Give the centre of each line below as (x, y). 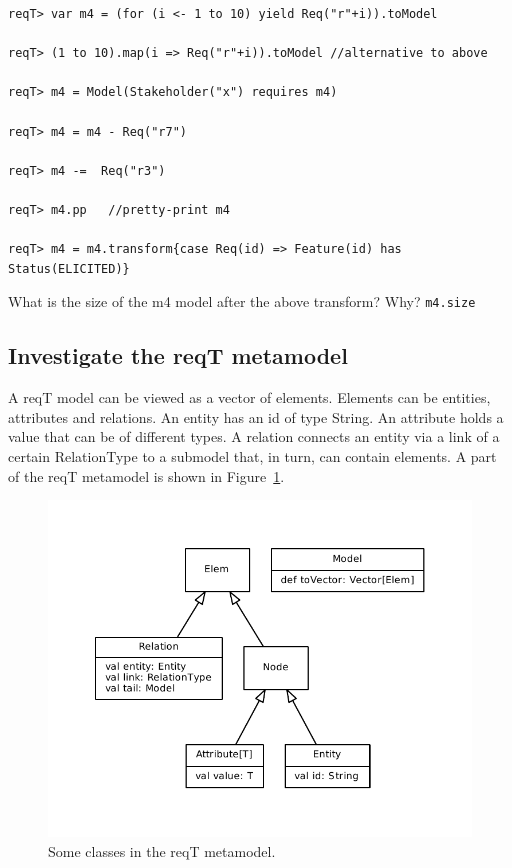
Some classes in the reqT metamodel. (162, 850)
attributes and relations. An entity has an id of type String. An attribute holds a (256, 416)
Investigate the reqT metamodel (178, 355)
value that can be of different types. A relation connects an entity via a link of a (254, 436)
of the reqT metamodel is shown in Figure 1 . (146, 475)
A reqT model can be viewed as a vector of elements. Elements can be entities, (249, 397)
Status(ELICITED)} (69, 268)
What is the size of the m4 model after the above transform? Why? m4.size (242, 301)
